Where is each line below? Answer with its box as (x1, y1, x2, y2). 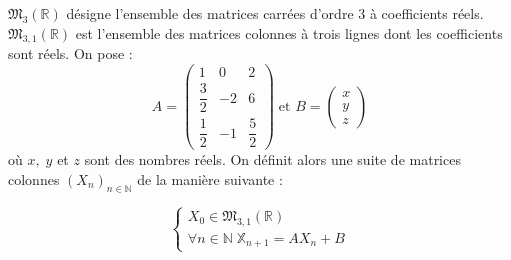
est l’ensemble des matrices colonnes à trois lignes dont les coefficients (75, 22, 503, 43)
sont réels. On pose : (8, 43, 133, 64)
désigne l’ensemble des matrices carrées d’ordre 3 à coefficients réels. (66, 3, 484, 23)
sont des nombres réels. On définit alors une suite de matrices (84, 149, 461, 170)
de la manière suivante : (137, 168, 283, 189)
